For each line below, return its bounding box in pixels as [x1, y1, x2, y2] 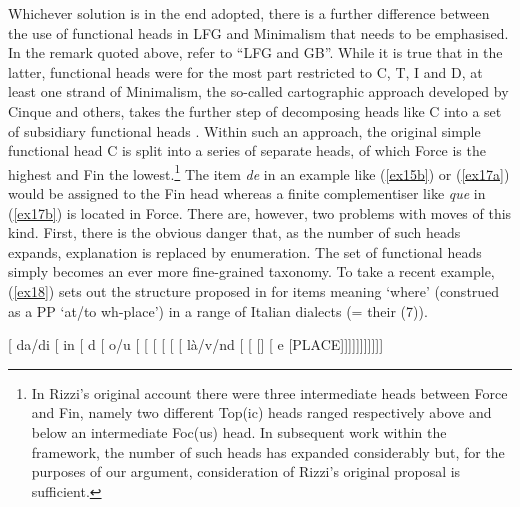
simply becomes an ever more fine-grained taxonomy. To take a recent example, [8, 261, 495, 282]
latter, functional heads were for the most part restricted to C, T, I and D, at [8, 61, 483, 82]
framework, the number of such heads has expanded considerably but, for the [31, 441, 505, 462]
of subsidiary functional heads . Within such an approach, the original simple [8, 120, 481, 141]
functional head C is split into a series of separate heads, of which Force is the [8, 140, 486, 161]
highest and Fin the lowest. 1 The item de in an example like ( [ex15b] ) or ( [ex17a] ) [8, 160, 510, 184]
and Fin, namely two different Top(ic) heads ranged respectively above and [31, 402, 492, 423]
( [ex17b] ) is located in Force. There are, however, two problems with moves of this [8, 202, 512, 223]
